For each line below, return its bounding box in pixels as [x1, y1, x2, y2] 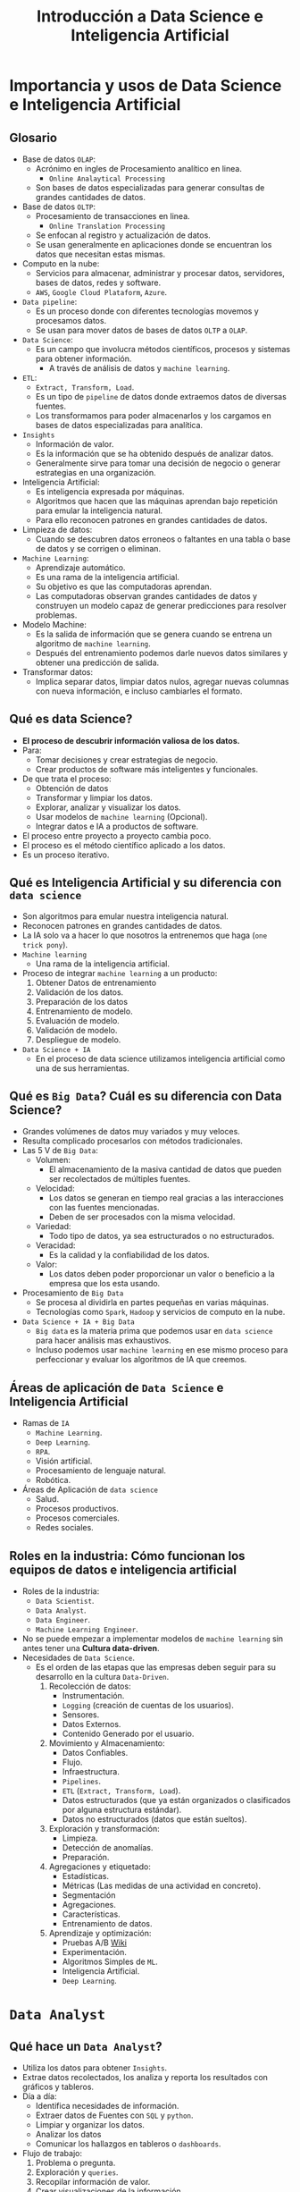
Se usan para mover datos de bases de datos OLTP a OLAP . [35, 325, 248, 335]
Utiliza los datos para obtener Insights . [21, 2062, 168, 2073]
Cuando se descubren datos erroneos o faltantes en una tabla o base [35, 534, 291, 544]
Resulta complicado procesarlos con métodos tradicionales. [21, 1135, 244, 1146]
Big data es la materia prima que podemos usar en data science [35, 1326, 273, 1336]
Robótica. [35, 1475, 71, 1486]
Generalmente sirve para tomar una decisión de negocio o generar [35, 458, 281, 468]
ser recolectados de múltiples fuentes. [48, 1174, 191, 1185]
